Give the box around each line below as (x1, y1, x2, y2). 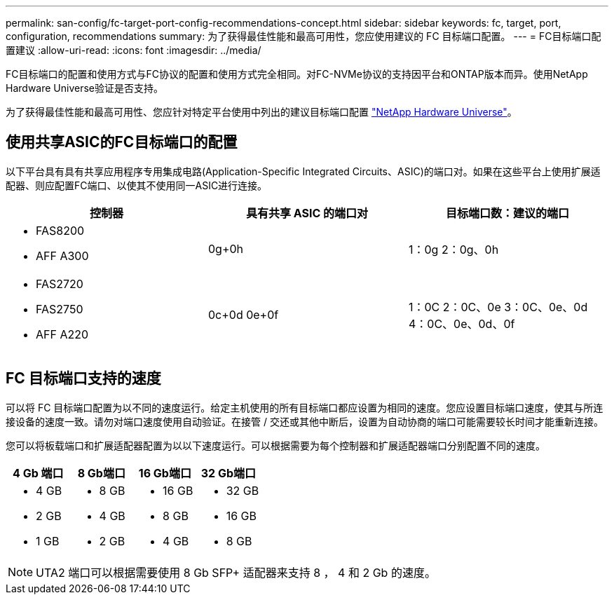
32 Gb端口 (200, 465, 257, 480)
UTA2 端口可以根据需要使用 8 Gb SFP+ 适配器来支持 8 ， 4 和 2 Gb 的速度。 (36, 565, 436, 580)
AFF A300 (36, 248, 89, 263)
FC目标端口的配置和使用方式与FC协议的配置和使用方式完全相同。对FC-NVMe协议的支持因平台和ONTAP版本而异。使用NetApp (6, 68, 588, 80)
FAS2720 (36, 276, 83, 291)
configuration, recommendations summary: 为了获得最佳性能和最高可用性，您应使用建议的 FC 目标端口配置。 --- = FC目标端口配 (6, 30, 601, 42)
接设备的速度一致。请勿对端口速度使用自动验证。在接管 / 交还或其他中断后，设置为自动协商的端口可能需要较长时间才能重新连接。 (6, 415, 603, 428)
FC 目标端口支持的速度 (6, 369, 161, 388)
